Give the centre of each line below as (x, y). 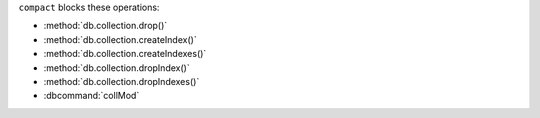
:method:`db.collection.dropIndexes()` (121, 81)
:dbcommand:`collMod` (91, 96)
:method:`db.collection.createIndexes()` (125, 54)
